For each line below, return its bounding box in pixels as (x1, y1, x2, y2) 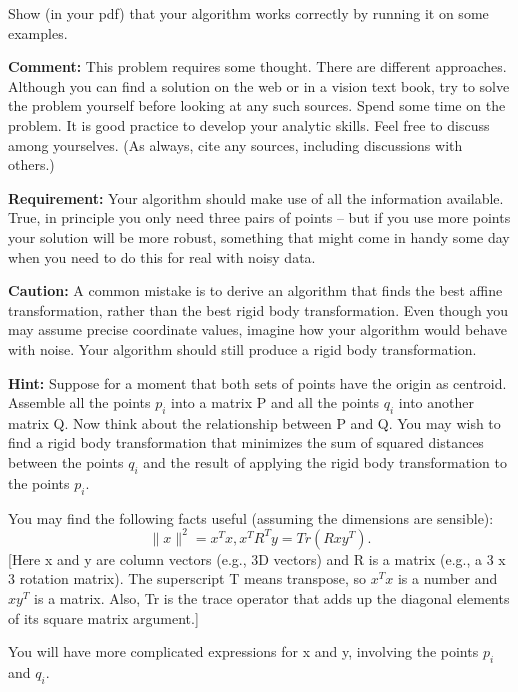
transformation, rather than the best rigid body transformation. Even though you (8, 299, 509, 320)
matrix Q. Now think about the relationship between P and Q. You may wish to (8, 412, 501, 433)
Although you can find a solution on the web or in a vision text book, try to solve (8, 75, 510, 96)
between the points (8, 452, 124, 473)
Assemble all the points (8, 392, 151, 413)
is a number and (397, 568, 498, 589)
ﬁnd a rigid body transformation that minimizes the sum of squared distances (8, 432, 484, 453)
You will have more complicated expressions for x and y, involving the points (8, 641, 479, 662)
